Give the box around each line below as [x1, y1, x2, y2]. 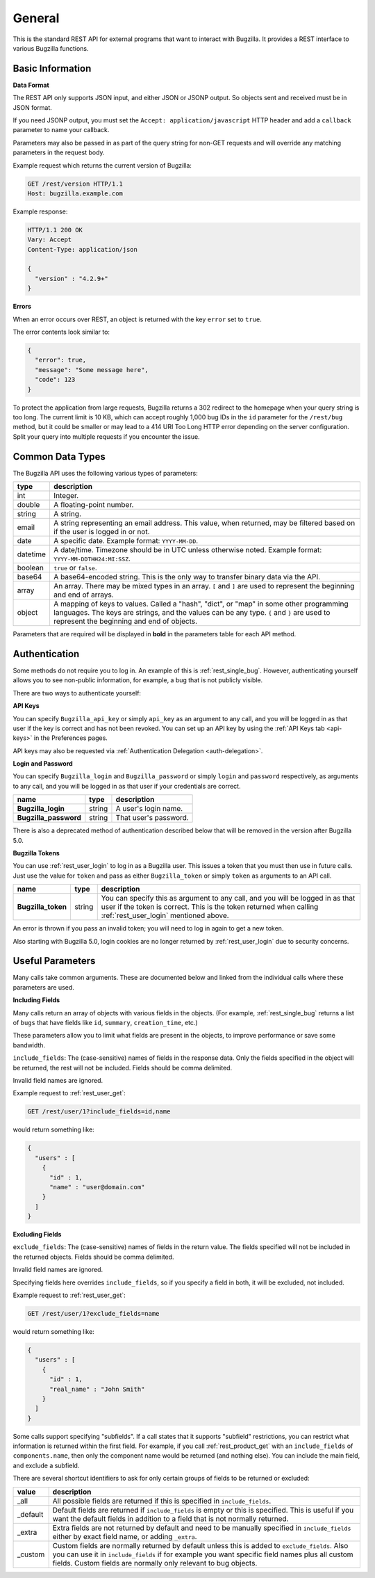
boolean [17, 563, 44, 573]
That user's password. [115, 813, 189, 823]
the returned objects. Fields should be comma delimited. [12, 1253, 174, 1261]
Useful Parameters [12, 955, 96, 967]
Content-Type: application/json [27, 245, 138, 253]
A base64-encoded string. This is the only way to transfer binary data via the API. [53, 572, 321, 582]
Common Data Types [12, 451, 106, 462]
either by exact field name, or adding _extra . [52, 1531, 197, 1541]
